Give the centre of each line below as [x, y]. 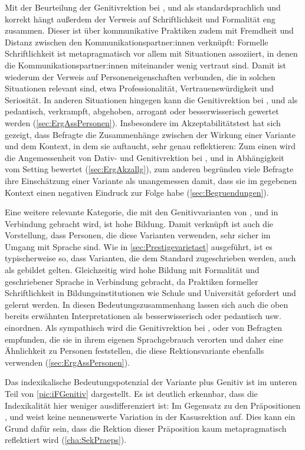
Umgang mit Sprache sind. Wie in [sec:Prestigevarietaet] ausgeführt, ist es [139, 246]
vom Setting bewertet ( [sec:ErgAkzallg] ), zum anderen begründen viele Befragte [149, 169]
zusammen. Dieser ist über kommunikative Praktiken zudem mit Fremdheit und [149, 30]
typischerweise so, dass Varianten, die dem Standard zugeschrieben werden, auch [150, 258]
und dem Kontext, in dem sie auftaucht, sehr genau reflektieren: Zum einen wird [150, 146]
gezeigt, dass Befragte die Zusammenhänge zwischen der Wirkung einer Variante [150, 134]
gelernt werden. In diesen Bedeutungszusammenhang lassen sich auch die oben [147, 304]
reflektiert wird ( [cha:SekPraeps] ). [66, 440]
